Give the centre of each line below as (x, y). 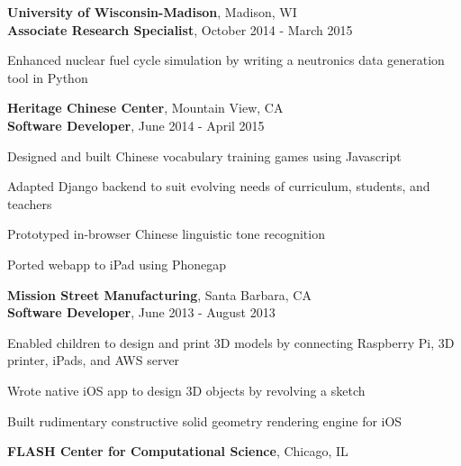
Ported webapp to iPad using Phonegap (117, 264)
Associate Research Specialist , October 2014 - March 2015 (180, 29)
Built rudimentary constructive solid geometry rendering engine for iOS (205, 420)
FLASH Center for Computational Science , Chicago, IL (178, 451)
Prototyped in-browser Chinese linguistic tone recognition (166, 234)
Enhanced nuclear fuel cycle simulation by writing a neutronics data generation (226, 60)
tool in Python (48, 77)
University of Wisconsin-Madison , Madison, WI (152, 12)
